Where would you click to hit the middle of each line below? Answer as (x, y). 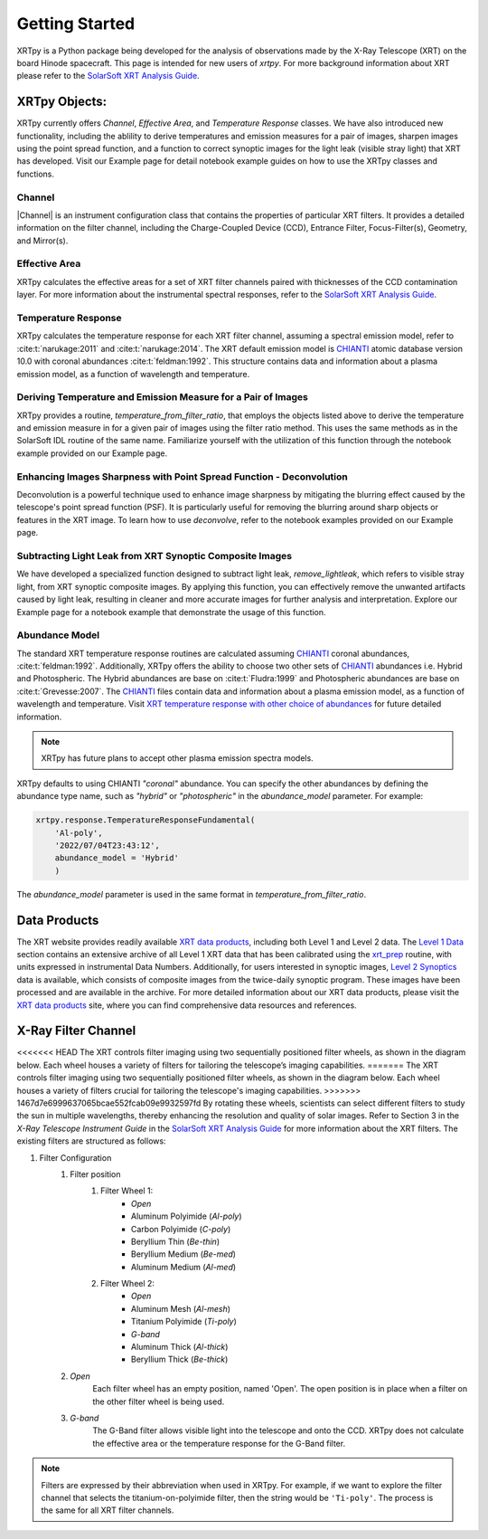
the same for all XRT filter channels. (108, 1510)
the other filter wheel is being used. (159, 1401)
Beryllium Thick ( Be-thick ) (180, 1359)
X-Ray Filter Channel (76, 1031)
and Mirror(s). (42, 241)
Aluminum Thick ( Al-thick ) (180, 1347)
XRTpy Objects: (62, 102)
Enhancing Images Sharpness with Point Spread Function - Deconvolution (182, 477)
